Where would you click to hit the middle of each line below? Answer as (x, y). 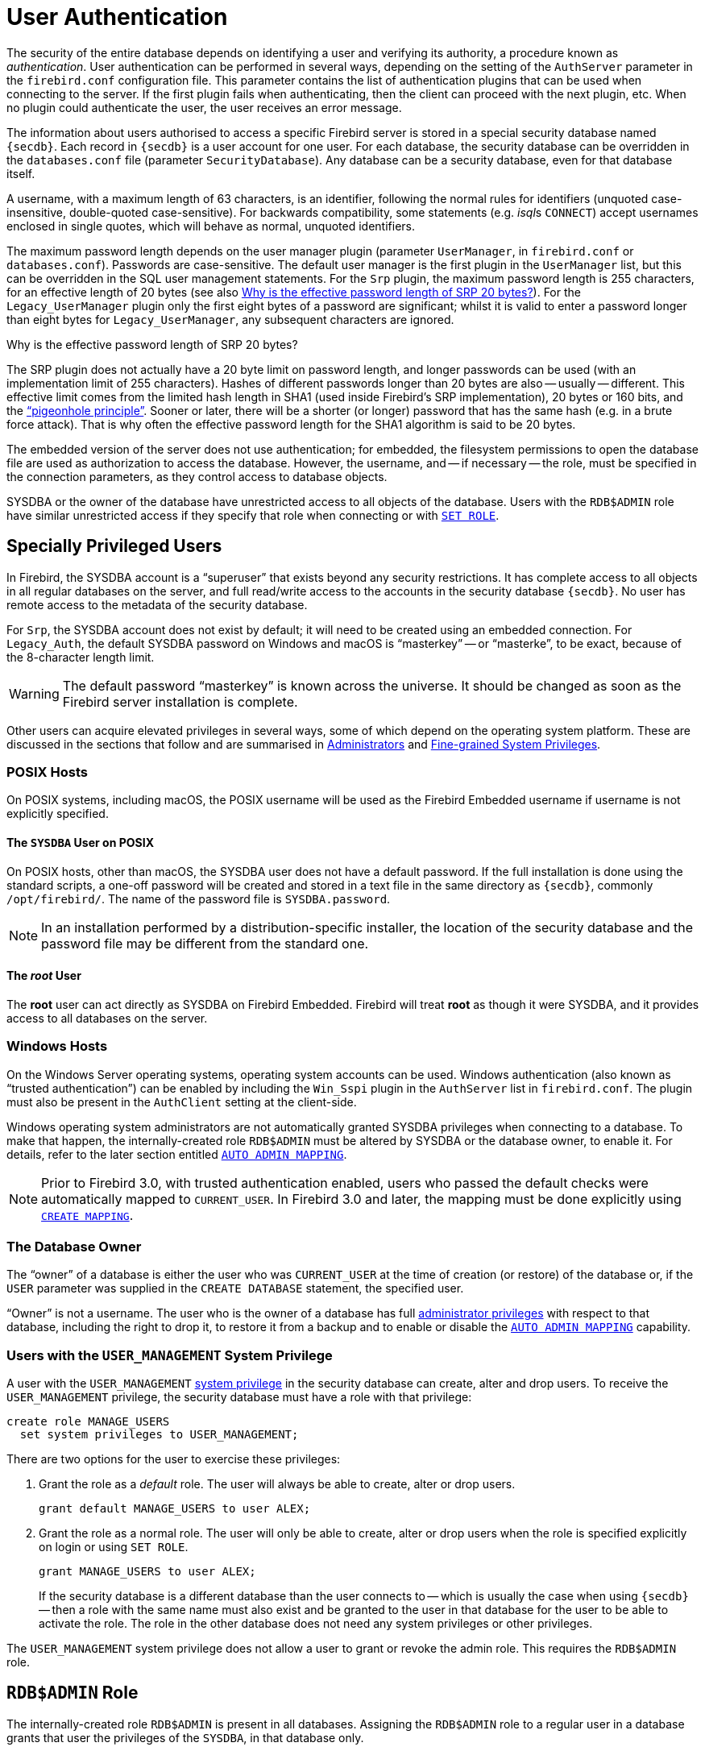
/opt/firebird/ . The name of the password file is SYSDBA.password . (199, 898)
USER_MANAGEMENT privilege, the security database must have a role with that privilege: (239, 1397)
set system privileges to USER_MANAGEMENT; (159, 1435)
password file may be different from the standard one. (205, 943)
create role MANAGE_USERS (88, 1422)
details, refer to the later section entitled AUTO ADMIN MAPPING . (177, 1154)
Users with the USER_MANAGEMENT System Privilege (170, 1355)
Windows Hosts (57, 1046)
